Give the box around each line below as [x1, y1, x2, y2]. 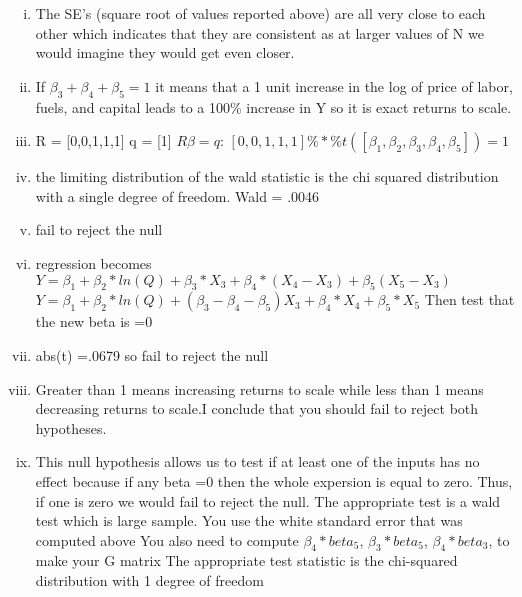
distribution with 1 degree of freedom [35, 570, 264, 591]
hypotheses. [35, 417, 107, 438]
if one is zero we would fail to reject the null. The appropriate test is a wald [35, 490, 501, 511]
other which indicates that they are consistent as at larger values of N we [35, 22, 484, 43]
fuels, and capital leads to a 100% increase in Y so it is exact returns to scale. [35, 96, 512, 117]
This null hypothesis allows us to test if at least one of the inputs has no [35, 451, 480, 472]
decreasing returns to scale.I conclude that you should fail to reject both [35, 398, 479, 419]
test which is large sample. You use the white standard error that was [35, 510, 463, 531]
